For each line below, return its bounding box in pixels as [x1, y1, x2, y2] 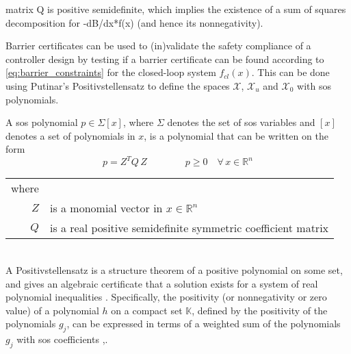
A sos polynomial [5, 115, 78, 129]
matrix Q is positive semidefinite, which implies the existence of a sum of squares [5, 2, 346, 16]
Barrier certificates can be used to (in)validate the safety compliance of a [5, 38, 311, 53]
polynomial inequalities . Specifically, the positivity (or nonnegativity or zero [5, 290, 327, 304]
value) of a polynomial [5, 303, 99, 317]
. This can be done [251, 65, 330, 79]
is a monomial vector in [49, 200, 163, 216]
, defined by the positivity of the [192, 303, 328, 317]
